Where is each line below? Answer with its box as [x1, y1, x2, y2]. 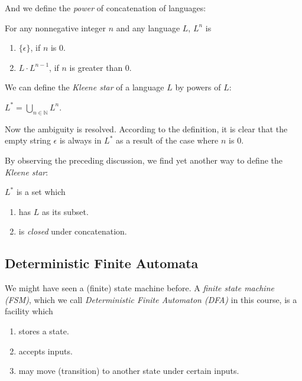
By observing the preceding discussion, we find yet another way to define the [5, 154, 282, 166]
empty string [5, 134, 51, 146]
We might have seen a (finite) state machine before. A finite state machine [5, 282, 274, 294]
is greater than [69, 61, 123, 73]
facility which [5, 305, 53, 317]
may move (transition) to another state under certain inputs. [18, 364, 239, 377]
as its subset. [41, 205, 89, 217]
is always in [59, 134, 102, 146]
